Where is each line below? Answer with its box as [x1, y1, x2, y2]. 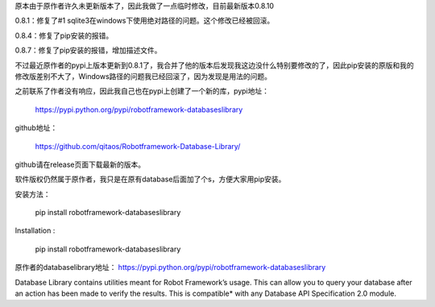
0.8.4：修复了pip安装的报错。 [14, 31, 114, 40]
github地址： [14, 123, 58, 133]
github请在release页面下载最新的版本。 [14, 160, 145, 169]
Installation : [14, 226, 56, 235]
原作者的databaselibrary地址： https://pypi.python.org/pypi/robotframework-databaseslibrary [14, 263, 326, 272]
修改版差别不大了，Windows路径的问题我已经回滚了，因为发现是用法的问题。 [14, 71, 272, 81]
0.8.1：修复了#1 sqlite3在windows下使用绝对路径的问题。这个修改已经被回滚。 [14, 16, 275, 26]
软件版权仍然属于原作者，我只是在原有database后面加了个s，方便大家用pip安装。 [14, 174, 286, 185]
